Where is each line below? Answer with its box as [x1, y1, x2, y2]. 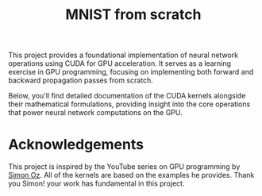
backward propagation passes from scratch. [8, 75, 153, 85]
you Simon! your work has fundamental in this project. [8, 179, 185, 188]
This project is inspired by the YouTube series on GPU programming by [8, 162, 241, 171]
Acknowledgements [8, 136, 144, 154]
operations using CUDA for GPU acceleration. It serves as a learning [8, 59, 232, 68]
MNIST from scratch [65, 6, 202, 24]
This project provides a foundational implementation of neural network [8, 50, 239, 60]
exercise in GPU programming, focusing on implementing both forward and [8, 67, 254, 77]
